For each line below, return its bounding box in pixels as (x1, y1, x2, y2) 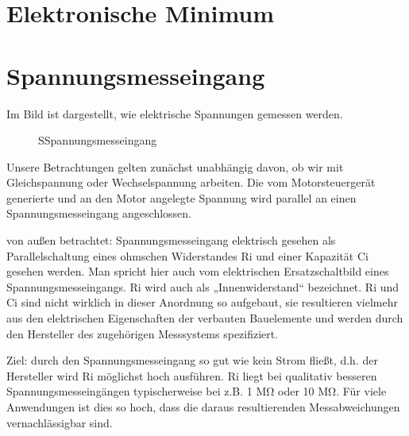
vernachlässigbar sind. (6, 414, 113, 430)
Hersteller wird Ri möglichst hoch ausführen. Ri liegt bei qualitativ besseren (6, 367, 377, 384)
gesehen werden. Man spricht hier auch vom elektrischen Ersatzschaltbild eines (6, 263, 389, 280)
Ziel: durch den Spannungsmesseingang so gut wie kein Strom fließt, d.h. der (6, 352, 378, 368)
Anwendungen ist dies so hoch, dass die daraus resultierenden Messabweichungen (6, 399, 400, 415)
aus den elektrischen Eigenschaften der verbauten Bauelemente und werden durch (6, 310, 403, 326)
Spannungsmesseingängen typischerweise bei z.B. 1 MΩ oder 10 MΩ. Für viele (6, 383, 387, 399)
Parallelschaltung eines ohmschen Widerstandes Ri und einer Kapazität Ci (6, 247, 368, 264)
